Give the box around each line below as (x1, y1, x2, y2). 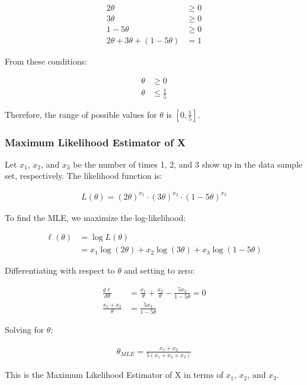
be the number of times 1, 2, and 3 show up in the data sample (73, 158, 303, 170)
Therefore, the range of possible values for (5, 108, 157, 120)
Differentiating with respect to (5, 264, 115, 277)
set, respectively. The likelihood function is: (5, 169, 162, 182)
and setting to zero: (124, 264, 195, 277)
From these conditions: (5, 55, 87, 68)
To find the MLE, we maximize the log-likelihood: (5, 211, 186, 223)
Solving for (5, 323, 44, 335)
